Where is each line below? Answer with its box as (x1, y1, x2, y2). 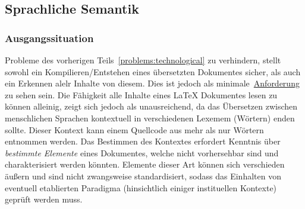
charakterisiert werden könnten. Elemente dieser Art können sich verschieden (5, 158, 285, 171)
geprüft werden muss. (5, 193, 83, 205)
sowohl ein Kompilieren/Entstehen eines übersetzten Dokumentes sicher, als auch (5, 65, 301, 78)
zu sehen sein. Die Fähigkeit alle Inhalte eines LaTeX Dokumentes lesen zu (5, 88, 278, 101)
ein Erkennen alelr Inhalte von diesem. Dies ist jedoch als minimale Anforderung (5, 77, 300, 89)
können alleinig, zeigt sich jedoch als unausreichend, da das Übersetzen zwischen (5, 100, 298, 112)
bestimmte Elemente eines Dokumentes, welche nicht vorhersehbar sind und (5, 146, 279, 159)
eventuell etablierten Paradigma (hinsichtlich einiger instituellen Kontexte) (5, 181, 277, 194)
